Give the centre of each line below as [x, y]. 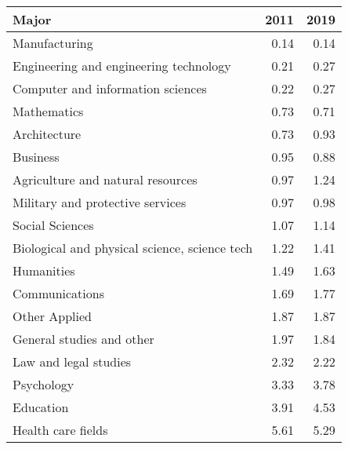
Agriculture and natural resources [105, 179]
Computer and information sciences [110, 88]
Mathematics [48, 111]
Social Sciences [53, 225]
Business [36, 157]
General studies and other [83, 339]
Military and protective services [100, 202]
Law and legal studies [72, 361]
